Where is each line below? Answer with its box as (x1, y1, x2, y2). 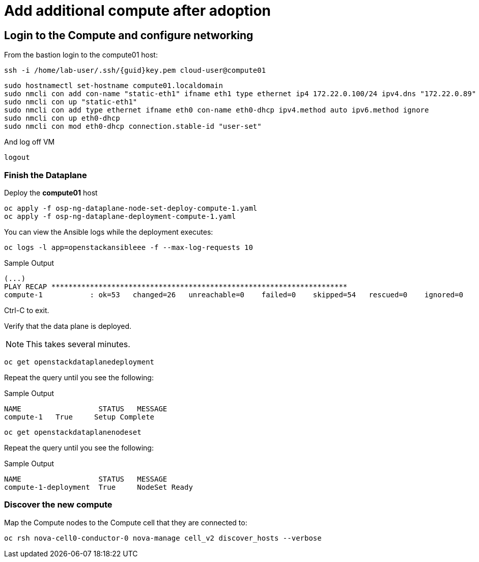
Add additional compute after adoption (4, 2, 271, 19)
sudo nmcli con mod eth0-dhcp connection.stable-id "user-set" (4, 122, 262, 131)
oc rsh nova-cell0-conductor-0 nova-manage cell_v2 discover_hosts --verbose (4, 533, 322, 542)
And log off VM (4, 137, 55, 147)
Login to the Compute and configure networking (4, 29, 253, 42)
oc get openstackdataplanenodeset (4, 428, 142, 436)
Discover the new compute (4, 499, 112, 510)
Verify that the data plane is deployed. (4, 321, 132, 330)
